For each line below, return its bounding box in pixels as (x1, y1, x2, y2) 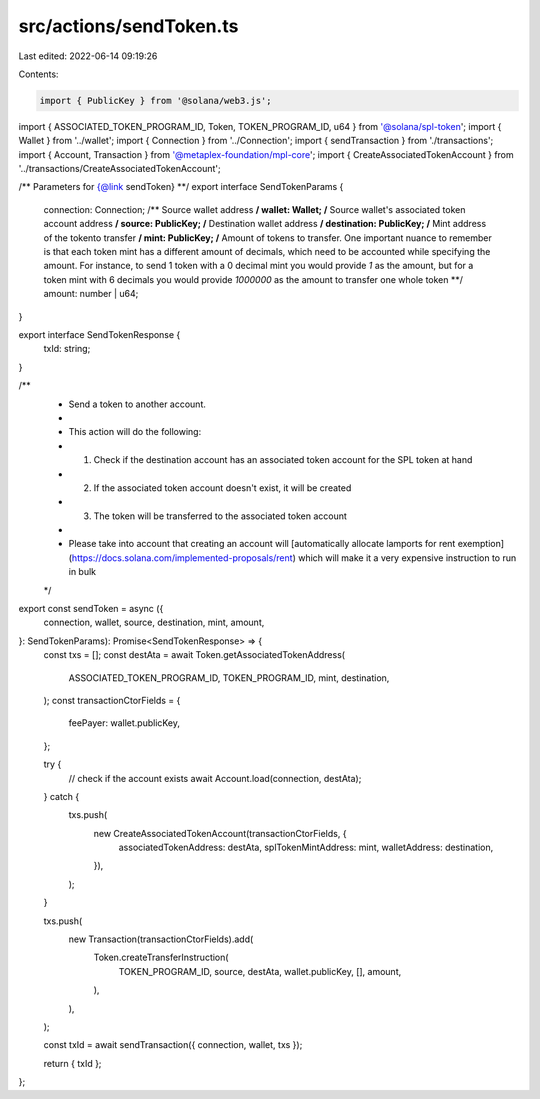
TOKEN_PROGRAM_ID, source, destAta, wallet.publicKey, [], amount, (118, 965, 402, 977)
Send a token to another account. (68, 398, 207, 410)
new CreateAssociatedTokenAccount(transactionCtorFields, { (93, 827, 347, 839)
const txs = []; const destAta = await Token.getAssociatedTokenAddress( (43, 649, 345, 661)
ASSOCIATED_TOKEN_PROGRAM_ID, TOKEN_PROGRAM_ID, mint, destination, (68, 671, 390, 684)
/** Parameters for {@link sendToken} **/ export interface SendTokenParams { (18, 181, 344, 193)
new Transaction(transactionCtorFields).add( (68, 933, 254, 945)
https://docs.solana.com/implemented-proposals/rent (71, 551, 294, 564)
